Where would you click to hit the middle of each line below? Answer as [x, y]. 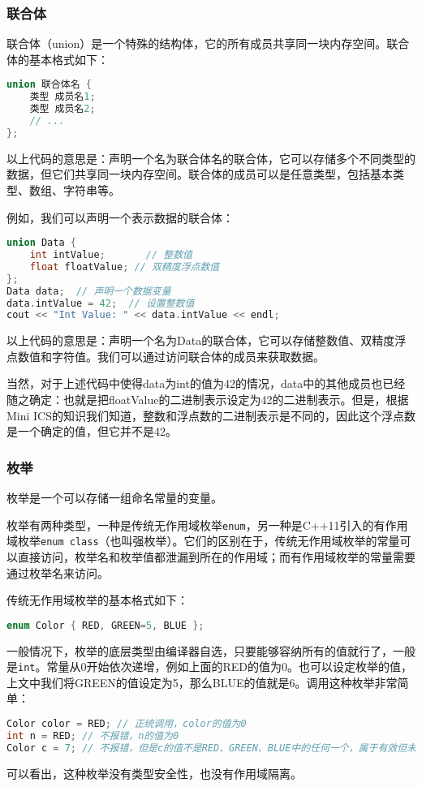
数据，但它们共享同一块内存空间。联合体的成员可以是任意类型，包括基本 [200, 174]
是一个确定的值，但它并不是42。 [92, 431]
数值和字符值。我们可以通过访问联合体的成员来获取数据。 [171, 356]
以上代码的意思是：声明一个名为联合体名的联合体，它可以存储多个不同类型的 [211, 158]
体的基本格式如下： [58, 59]
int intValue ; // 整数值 [111, 255]
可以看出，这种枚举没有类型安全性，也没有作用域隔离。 [154, 773]
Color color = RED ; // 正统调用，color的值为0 [127, 724]
